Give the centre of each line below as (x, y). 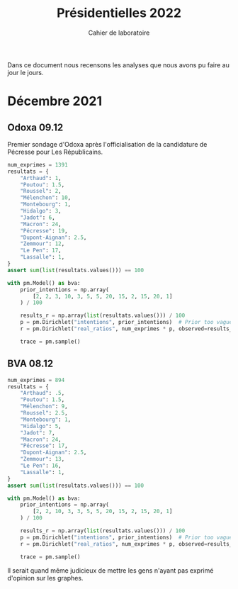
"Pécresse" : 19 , (44, 231)
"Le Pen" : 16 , (41, 466)
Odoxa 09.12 (35, 127)
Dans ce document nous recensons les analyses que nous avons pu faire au (119, 64)
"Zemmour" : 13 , (42, 459)
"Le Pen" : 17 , (41, 251)
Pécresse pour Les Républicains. (55, 152)
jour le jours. (25, 72)
